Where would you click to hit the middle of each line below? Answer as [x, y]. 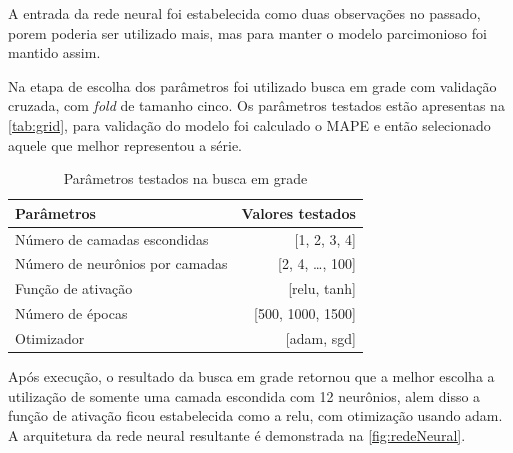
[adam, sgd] [320, 337]
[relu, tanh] [322, 288]
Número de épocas [71, 313]
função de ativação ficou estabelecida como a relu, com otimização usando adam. [255, 415]
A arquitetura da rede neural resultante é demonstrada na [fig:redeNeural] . [237, 434]
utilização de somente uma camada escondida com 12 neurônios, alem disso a [244, 395]
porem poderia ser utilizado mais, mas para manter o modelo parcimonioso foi [247, 32]
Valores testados [298, 212]
